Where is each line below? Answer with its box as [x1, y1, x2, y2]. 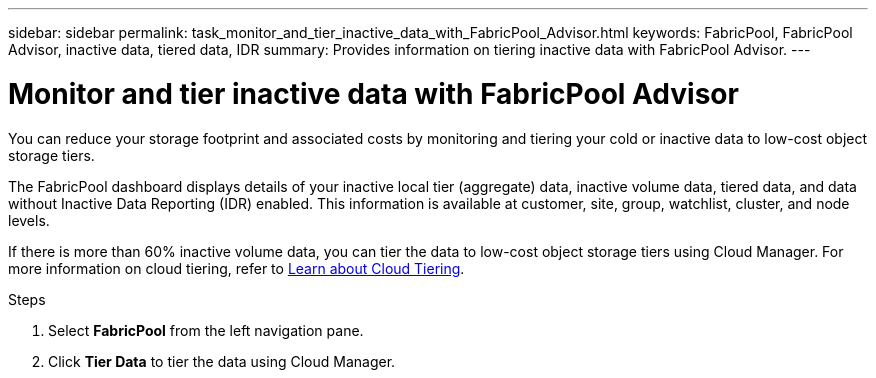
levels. [8, 211, 50, 229]
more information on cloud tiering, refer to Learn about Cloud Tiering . [8, 259, 465, 277]
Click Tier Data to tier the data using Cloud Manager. [48, 352, 396, 370]
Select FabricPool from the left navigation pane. [48, 321, 364, 339]
